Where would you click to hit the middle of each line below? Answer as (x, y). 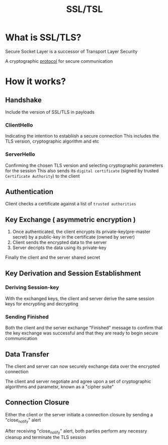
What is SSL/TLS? (43, 37)
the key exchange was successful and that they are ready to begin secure (82, 333)
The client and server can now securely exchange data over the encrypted (82, 366)
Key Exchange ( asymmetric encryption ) (70, 219)
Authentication (29, 192)
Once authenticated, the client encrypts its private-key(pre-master (81, 232)
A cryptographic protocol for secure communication (59, 61)
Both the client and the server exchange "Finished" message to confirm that (84, 328)
